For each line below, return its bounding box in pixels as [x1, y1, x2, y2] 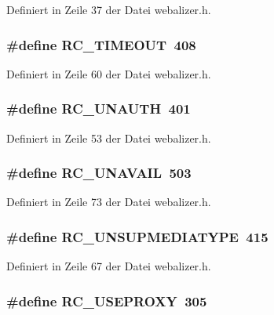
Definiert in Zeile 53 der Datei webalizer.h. [6, 129, 211, 146]
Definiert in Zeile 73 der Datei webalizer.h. [6, 194, 211, 210]
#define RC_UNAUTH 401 [6, 99, 191, 118]
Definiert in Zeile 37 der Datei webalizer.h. [6, 2, 211, 17]
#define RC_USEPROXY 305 [6, 291, 207, 310]
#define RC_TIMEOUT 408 [6, 34, 196, 54]
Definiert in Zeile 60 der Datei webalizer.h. [6, 65, 211, 81]
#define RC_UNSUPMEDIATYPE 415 [6, 226, 269, 246]
